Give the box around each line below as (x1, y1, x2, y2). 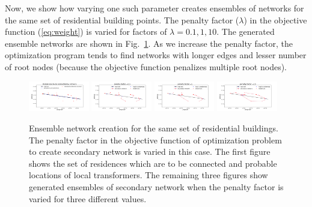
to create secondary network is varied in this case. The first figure (29, 145, 271, 158)
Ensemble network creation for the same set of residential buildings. (29, 121, 278, 134)
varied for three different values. (29, 192, 147, 205)
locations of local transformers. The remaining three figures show (29, 169, 268, 181)
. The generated (216, 25, 275, 38)
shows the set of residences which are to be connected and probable (29, 157, 277, 169)
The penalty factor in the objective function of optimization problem (29, 133, 282, 146)
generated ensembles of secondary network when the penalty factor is (29, 180, 284, 193)
